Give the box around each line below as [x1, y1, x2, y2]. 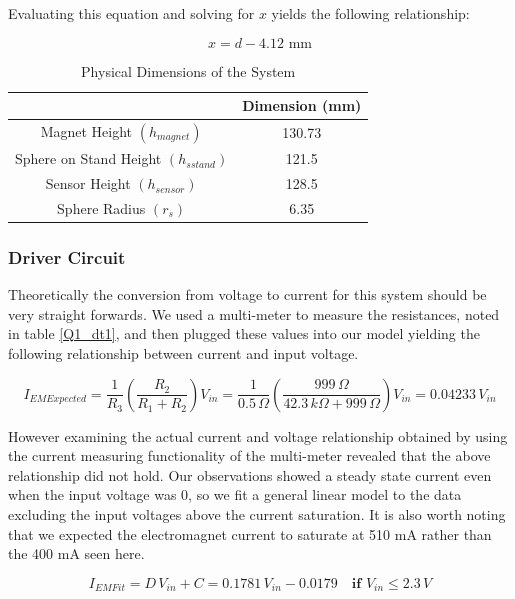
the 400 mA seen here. [8, 543, 145, 564]
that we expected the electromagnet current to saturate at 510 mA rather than [8, 523, 492, 544]
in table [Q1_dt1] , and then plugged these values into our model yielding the [8, 323, 480, 344]
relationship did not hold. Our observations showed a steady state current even [8, 464, 492, 485]
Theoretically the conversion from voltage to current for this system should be [8, 284, 487, 305]
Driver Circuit [8, 244, 126, 269]
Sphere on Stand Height [15, 148, 162, 169]
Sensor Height [45, 173, 131, 194]
